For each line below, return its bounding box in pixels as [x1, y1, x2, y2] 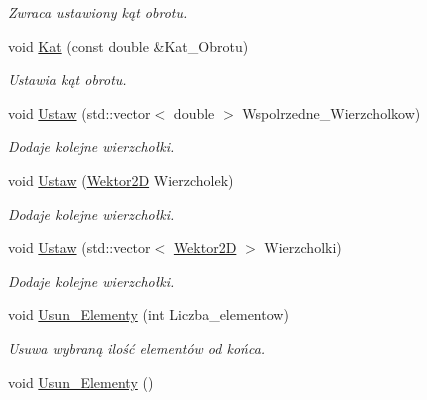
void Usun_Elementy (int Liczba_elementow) [8, 304, 289, 325]
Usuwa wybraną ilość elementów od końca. [8, 337, 266, 358]
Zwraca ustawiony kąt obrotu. [8, 2, 188, 22]
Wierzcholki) [264, 237, 342, 258]
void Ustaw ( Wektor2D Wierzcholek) [8, 169, 234, 190]
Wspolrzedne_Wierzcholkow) [242, 102, 421, 123]
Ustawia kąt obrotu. [8, 69, 127, 90]
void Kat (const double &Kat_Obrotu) [8, 35, 249, 56]
